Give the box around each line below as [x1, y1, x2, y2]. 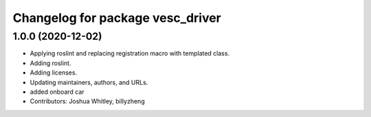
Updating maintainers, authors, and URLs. [30, 78, 148, 86]
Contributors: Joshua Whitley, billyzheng [30, 97, 145, 105]
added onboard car [30, 88, 85, 96]
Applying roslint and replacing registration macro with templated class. [30, 49, 230, 57]
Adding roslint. [30, 59, 71, 67]
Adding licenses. [30, 68, 78, 77]
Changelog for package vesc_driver [12, 10, 221, 25]
